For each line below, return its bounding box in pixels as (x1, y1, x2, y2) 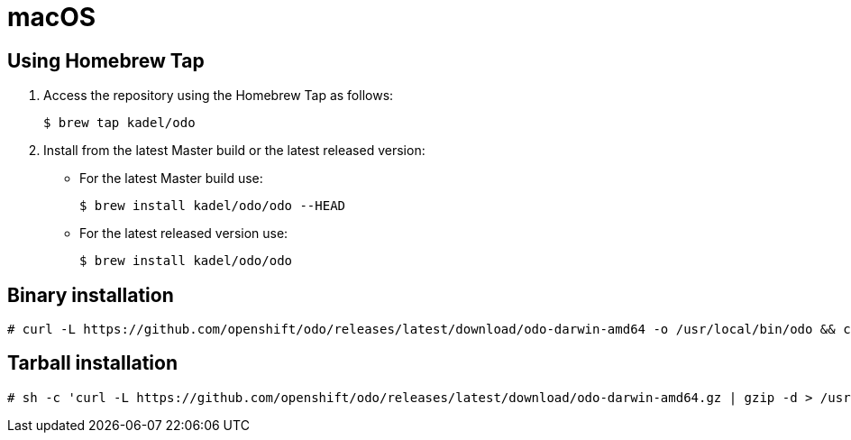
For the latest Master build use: (79, 170, 263, 187)
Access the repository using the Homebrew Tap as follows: (43, 87, 394, 104)
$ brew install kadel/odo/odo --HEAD (79, 198, 346, 214)
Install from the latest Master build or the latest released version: (43, 142, 425, 159)
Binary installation (7, 283, 174, 307)
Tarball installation (7, 352, 178, 375)
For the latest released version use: (79, 225, 288, 242)
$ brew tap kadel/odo (43, 115, 196, 131)
